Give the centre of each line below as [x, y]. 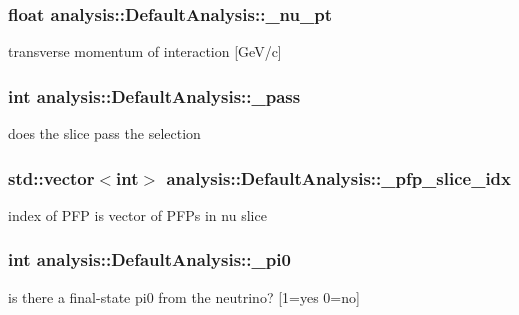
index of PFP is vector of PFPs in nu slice [137, 214]
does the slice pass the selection [104, 133]
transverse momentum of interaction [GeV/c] [145, 51]
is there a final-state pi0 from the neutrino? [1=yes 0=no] [184, 296]
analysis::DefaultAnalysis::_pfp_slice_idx [338, 177]
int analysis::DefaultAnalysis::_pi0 [149, 259]
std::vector [51, 177]
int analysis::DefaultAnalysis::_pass [154, 95]
